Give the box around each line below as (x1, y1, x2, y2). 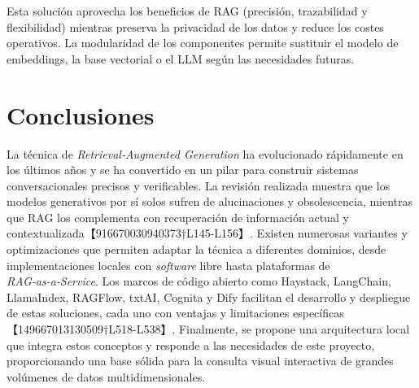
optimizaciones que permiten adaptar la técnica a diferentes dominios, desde (7, 241, 386, 258)
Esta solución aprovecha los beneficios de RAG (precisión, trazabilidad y (7, 2, 368, 19)
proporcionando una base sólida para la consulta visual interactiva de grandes (7, 352, 394, 369)
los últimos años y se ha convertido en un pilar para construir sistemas (7, 161, 359, 178)
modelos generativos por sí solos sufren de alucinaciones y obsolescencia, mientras (7, 193, 413, 210)
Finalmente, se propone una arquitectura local (178, 320, 410, 338)
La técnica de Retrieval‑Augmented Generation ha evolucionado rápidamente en (7, 145, 404, 162)
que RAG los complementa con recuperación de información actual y (7, 208, 349, 225)
